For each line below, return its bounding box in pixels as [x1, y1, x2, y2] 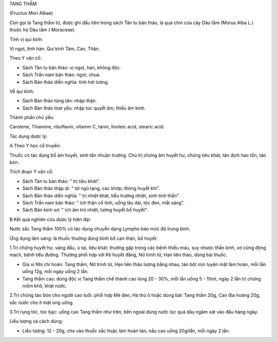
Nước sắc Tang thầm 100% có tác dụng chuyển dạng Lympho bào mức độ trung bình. [9, 226, 191, 232]
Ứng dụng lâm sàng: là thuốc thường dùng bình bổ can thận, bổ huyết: [9, 235, 158, 241]
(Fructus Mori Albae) [9, 10, 53, 16]
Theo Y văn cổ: [9, 55, 42, 61]
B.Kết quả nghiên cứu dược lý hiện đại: [9, 216, 91, 222]
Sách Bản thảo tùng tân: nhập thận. [22, 98, 97, 104]
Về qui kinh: [9, 88, 34, 94]
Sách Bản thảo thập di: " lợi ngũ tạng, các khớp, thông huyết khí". [22, 185, 160, 192]
